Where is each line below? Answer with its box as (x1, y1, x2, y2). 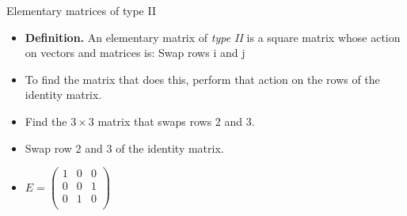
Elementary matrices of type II (6, 2, 156, 18)
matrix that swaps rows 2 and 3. (97, 112, 255, 129)
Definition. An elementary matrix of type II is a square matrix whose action (25, 28, 401, 45)
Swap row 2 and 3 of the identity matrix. (25, 139, 224, 156)
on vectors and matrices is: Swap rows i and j (25, 44, 245, 61)
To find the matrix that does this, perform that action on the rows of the (25, 70, 380, 87)
